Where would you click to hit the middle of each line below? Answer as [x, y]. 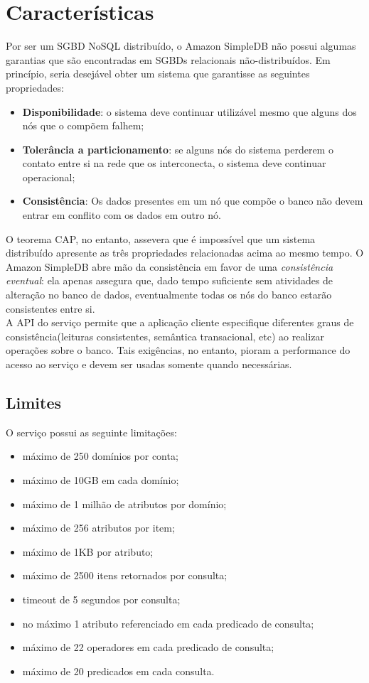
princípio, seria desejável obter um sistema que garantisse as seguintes [158, 74]
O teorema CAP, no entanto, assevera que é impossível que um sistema [161, 238]
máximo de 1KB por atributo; [88, 551]
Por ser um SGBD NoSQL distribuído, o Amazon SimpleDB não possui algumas [181, 46]
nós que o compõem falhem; [83, 125]
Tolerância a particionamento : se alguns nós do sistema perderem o [178, 149]
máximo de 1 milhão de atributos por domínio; [124, 504]
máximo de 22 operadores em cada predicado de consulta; [148, 647]
